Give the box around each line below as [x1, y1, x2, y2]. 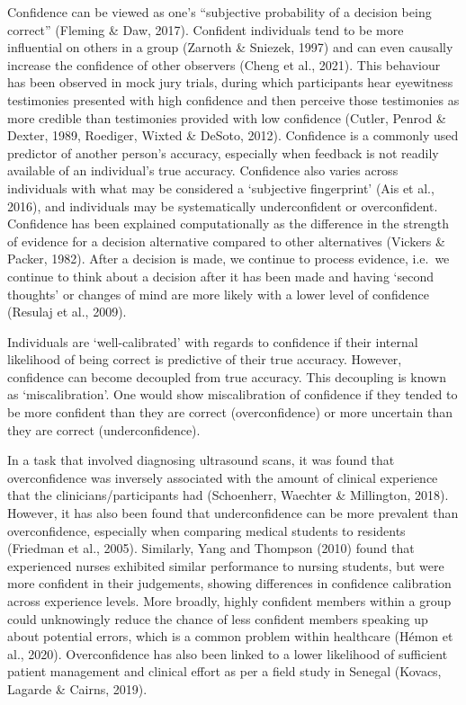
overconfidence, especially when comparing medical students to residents [7, 521, 406, 540]
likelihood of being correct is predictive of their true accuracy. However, [7, 350, 402, 369]
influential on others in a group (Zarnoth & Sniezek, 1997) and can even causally [7, 38, 453, 57]
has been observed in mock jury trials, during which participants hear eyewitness [7, 73, 453, 92]
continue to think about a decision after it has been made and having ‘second [7, 266, 434, 285]
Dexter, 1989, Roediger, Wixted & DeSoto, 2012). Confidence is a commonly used [7, 126, 459, 145]
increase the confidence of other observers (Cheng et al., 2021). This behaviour [7, 55, 441, 74]
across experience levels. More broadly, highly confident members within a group [7, 592, 452, 610]
